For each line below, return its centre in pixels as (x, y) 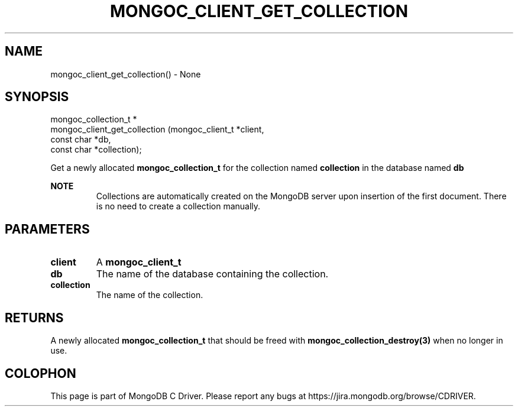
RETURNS (34, 318)
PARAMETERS (47, 229)
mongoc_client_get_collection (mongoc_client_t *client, (157, 130)
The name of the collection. (150, 295)
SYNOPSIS (37, 97)
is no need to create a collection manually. (178, 206)
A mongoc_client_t (139, 262)
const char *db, (81, 140)
